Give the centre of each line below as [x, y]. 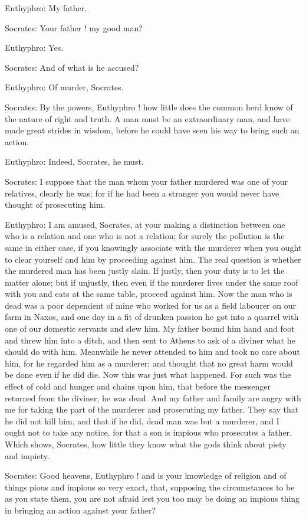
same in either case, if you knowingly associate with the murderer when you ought [153, 247]
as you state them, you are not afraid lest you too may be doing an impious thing [152, 498]
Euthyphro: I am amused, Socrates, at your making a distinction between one [145, 224]
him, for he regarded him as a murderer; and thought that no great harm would [149, 363]
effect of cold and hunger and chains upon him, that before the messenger [138, 386]
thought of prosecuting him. [55, 205]
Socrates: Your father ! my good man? [74, 27]
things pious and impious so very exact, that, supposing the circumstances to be [150, 487]
